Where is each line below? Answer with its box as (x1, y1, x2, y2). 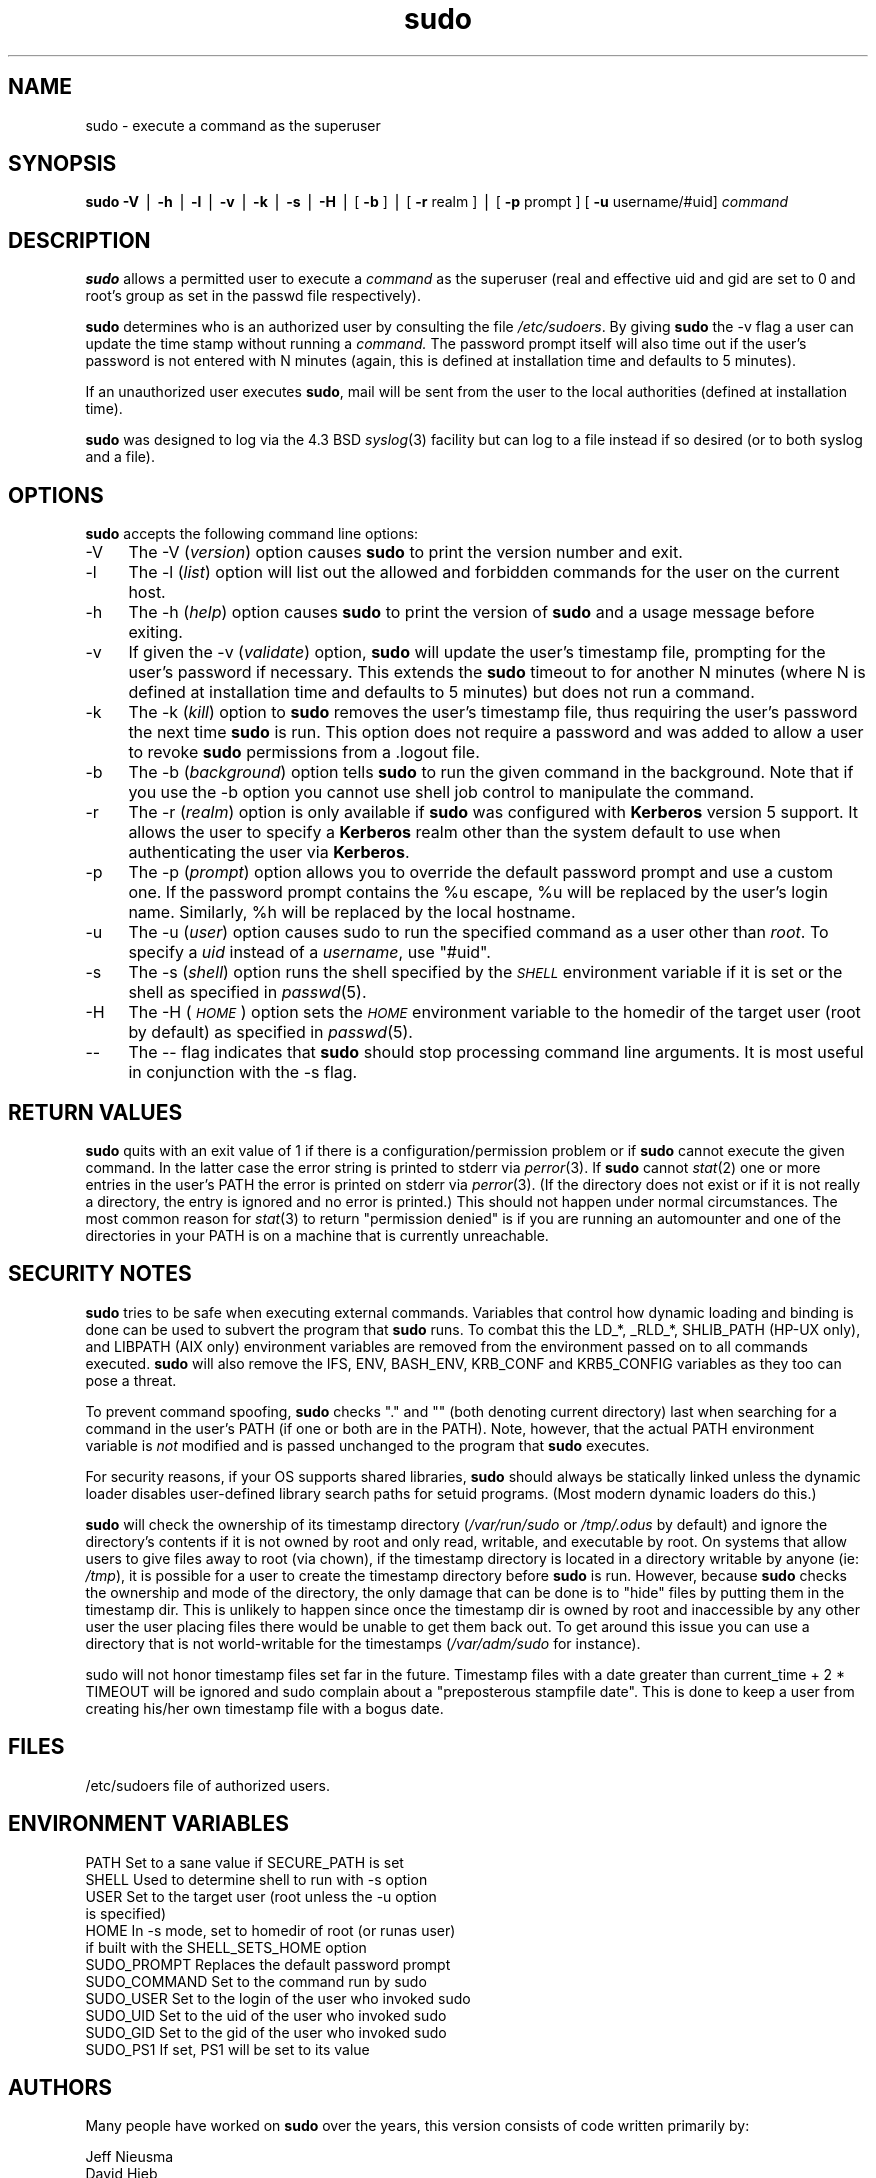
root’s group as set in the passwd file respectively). (85, 287, 421, 305)
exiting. (128, 622, 183, 643)
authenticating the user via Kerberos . (128, 842, 410, 863)
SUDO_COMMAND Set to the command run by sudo (85, 1972, 427, 1990)
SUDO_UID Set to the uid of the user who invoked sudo (85, 2006, 447, 2024)
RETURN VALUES (8, 1099, 183, 1125)
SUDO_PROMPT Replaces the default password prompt (85, 1955, 451, 1973)
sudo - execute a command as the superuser (85, 116, 381, 134)
